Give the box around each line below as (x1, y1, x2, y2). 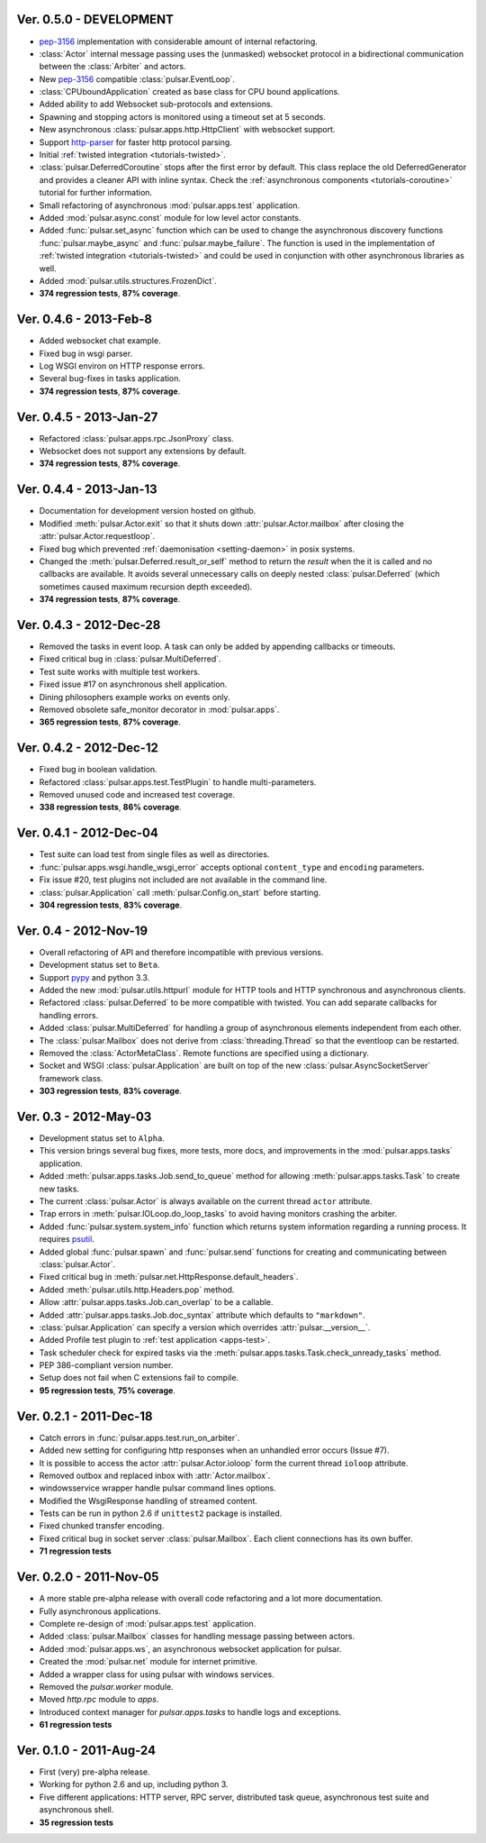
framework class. (39, 1072, 103, 1083)
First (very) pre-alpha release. (39, 1766, 150, 1777)
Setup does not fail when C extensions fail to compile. (39, 1373, 238, 1383)
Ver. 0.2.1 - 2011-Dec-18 (16, 1409, 153, 1424)
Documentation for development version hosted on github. (39, 506, 256, 516)
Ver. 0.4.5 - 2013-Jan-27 (16, 409, 158, 424)
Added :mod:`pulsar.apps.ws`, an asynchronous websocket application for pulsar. (39, 1643, 342, 1654)
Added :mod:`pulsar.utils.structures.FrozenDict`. (39, 275, 217, 286)
